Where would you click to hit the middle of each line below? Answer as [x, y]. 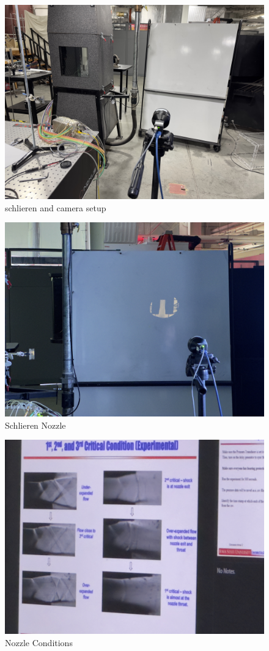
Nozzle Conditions [39, 642]
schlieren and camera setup [56, 207]
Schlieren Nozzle [35, 425]
